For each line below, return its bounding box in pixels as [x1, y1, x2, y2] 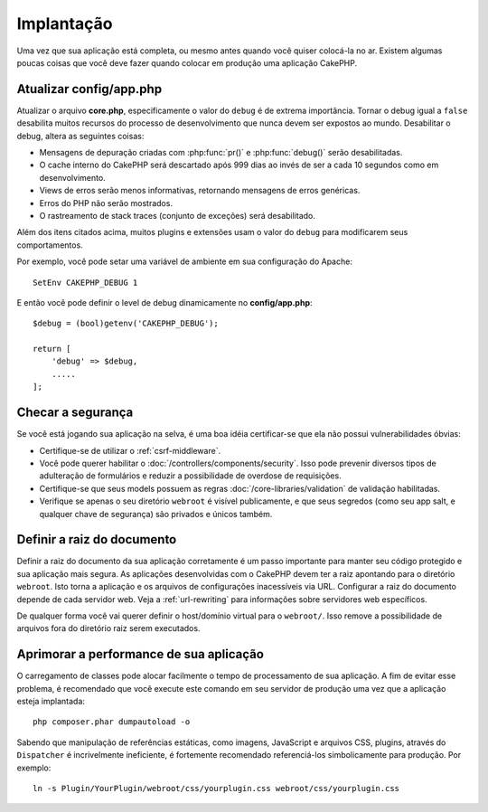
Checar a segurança [16, 405, 134, 420]
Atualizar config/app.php [16, 81, 163, 97]
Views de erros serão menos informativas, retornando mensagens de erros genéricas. [39, 185, 361, 196]
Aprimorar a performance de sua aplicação [16, 647, 264, 662]
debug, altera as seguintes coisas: [16, 130, 145, 141]
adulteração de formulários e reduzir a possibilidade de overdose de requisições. [39, 470, 343, 481]
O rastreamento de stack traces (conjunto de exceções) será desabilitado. [39, 210, 315, 221]
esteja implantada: [16, 696, 86, 707]
